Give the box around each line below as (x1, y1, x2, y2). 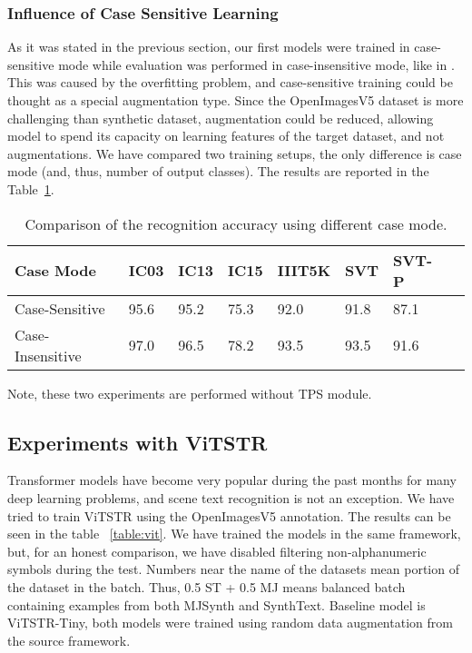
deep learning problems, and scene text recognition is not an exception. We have (7, 488, 455, 507)
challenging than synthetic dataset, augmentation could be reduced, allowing (7, 108, 434, 127)
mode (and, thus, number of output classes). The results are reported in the (7, 162, 429, 181)
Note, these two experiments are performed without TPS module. (7, 383, 372, 402)
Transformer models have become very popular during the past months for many (7, 470, 457, 490)
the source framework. (7, 630, 131, 649)
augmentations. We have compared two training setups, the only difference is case (7, 143, 462, 163)
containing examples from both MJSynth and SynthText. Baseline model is (7, 595, 426, 614)
